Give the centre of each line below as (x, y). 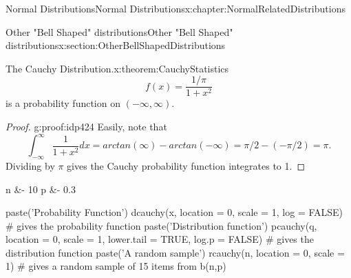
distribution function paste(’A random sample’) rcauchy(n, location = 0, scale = (175, 252)
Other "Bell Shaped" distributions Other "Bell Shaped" (119, 31)
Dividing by (30, 165)
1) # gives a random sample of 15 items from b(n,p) (116, 266)
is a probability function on (63, 103)
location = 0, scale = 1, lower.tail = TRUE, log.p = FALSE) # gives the (160, 239)
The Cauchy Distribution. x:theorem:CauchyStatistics (117, 68)
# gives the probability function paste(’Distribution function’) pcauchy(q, (161, 225)
